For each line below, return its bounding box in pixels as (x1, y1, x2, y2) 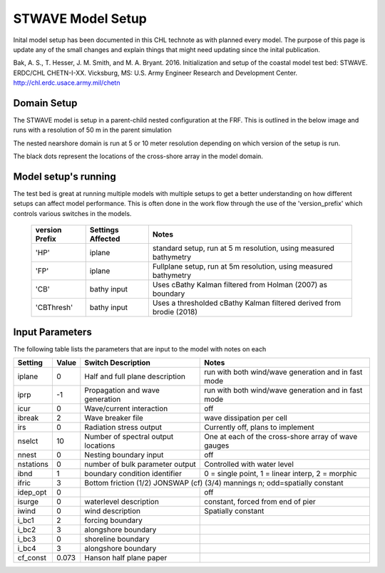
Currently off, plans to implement (204, 423, 314, 433)
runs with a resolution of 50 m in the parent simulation (13, 125, 172, 135)
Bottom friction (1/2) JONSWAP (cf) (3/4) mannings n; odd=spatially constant (84, 478, 344, 488)
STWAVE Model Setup (13, 11, 148, 26)
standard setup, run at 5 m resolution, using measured (152, 243, 335, 253)
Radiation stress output (84, 423, 163, 433)
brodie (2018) (152, 307, 197, 317)
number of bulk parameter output (84, 460, 196, 470)
